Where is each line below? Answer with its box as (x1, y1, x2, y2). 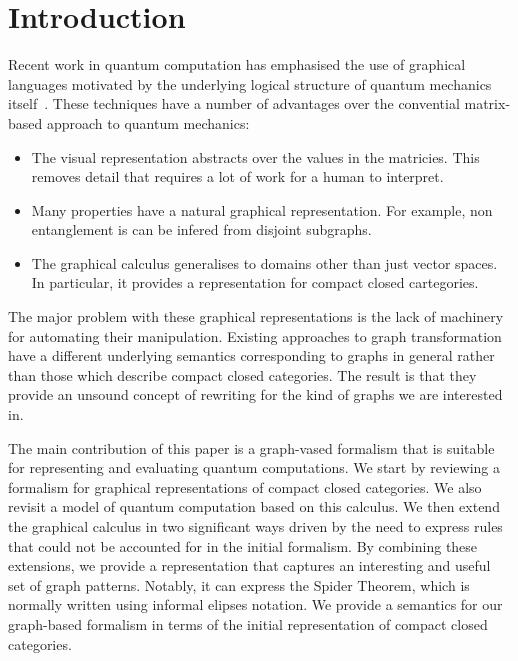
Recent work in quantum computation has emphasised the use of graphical (8, 54, 466, 75)
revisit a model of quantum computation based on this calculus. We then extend (8, 496, 500, 517)
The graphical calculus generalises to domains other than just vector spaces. (31, 252, 498, 273)
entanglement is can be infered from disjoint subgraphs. (31, 219, 372, 240)
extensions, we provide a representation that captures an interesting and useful (8, 555, 491, 576)
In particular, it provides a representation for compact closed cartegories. (31, 272, 479, 293)
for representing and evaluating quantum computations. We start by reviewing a (8, 457, 501, 478)
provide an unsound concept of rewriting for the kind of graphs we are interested (8, 384, 503, 405)
